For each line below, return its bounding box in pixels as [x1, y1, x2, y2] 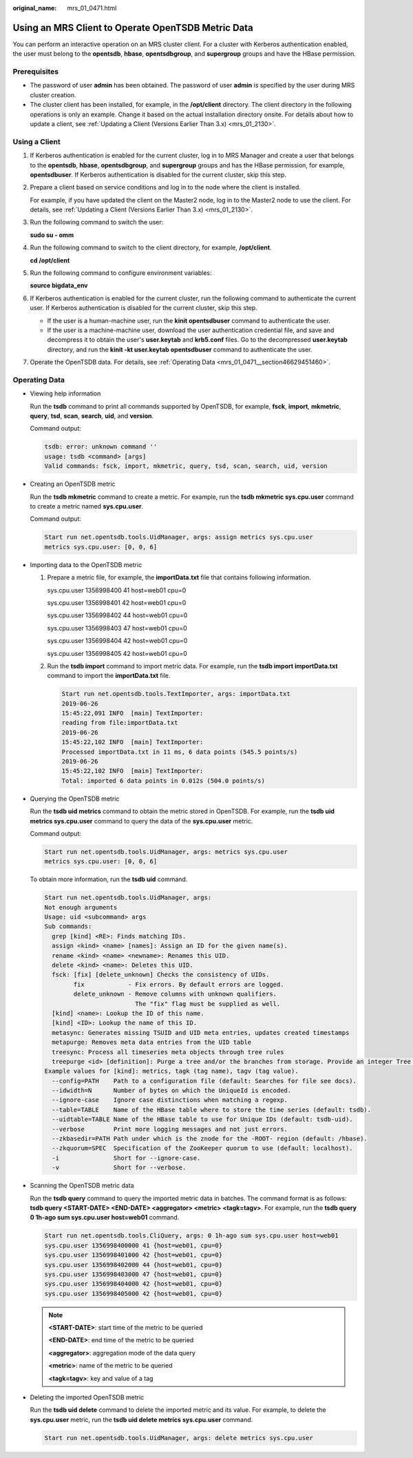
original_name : [12, 4, 57, 12]
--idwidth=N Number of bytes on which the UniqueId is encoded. [52, 1087, 292, 1095]
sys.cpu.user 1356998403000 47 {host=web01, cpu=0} [44, 1270, 223, 1278]
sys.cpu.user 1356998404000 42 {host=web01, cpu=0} [44, 1280, 223, 1288]
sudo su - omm [30, 231, 74, 239]
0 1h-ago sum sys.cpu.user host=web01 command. [30, 1213, 180, 1222]
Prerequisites [12, 67, 59, 76]
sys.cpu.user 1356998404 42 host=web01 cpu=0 [47, 637, 188, 645]
